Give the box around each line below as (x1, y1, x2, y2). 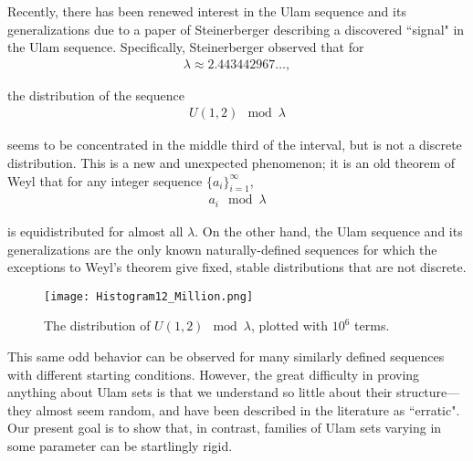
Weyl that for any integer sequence (7, 171, 203, 190)
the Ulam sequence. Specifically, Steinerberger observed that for (7, 37, 364, 57)
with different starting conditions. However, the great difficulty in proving (7, 364, 420, 383)
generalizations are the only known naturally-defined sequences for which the (7, 239, 437, 258)
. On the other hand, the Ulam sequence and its (194, 221, 463, 240)
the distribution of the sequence (7, 85, 184, 104)
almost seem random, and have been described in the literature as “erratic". (36, 400, 460, 419)
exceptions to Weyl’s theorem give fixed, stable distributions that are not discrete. (7, 257, 467, 277)
